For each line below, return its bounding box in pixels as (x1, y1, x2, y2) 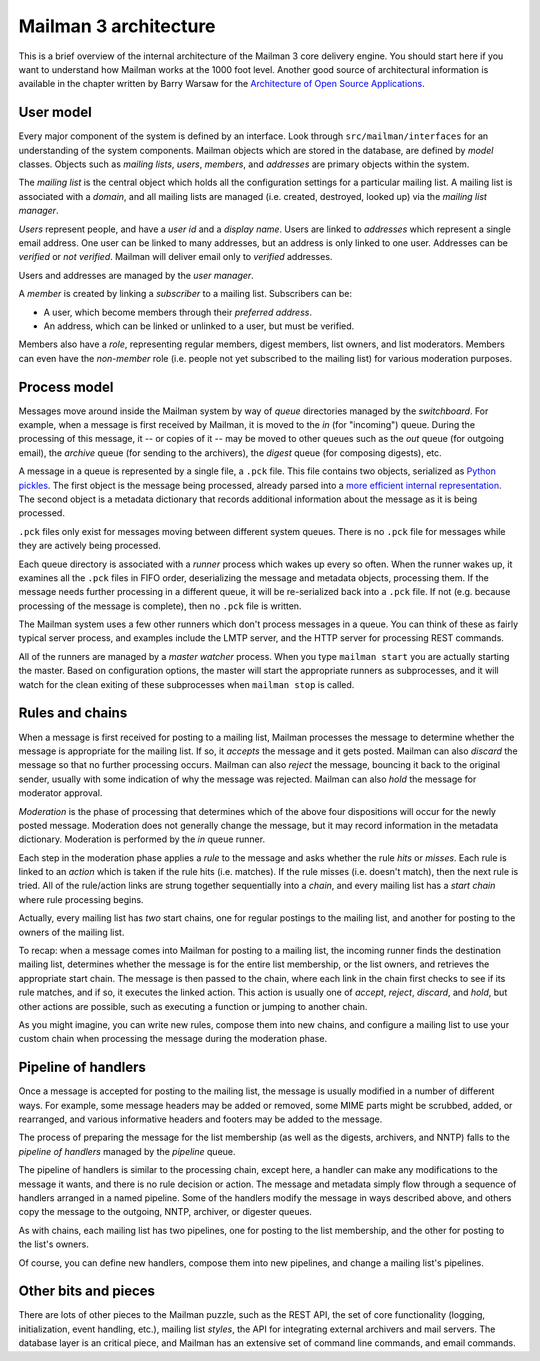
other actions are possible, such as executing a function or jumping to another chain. (18, 1000, 368, 1012)
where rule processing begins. (18, 893, 144, 905)
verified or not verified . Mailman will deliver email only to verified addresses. (18, 251, 333, 263)
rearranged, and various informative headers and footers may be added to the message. (18, 1113, 383, 1125)
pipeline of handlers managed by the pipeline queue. (18, 1145, 236, 1157)
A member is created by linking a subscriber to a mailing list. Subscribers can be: (18, 288, 352, 300)
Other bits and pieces (18, 1283, 155, 1300)
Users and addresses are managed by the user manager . (18, 269, 254, 281)
